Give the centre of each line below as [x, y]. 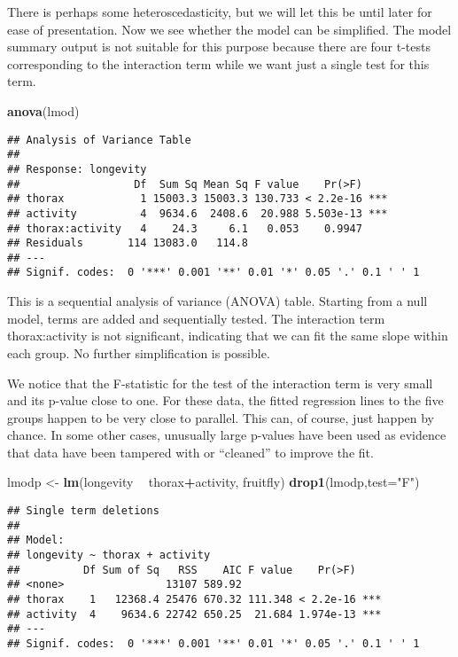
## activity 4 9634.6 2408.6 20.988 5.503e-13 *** [198, 213]
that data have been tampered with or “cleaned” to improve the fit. [190, 452]
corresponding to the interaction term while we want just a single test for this [218, 63]
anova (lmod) [43, 110]
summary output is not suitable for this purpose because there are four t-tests [219, 47]
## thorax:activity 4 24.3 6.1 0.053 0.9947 [185, 228]
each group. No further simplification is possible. [139, 352]
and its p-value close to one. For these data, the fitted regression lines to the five [225, 400]
